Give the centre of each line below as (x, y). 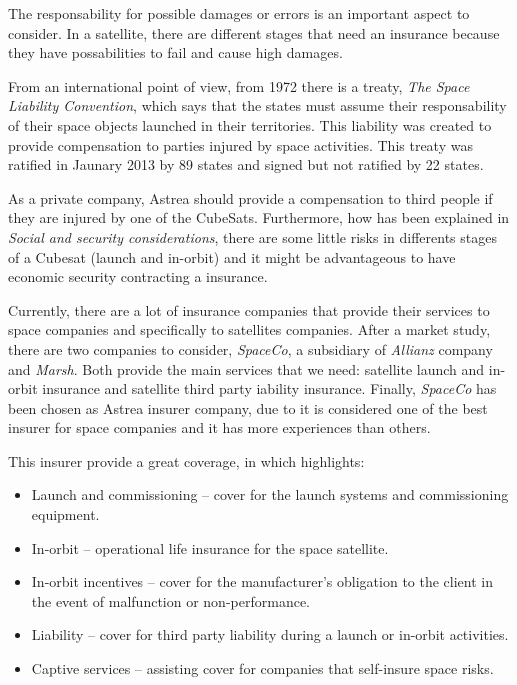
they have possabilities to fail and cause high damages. (175, 52)
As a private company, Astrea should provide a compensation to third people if (250, 197)
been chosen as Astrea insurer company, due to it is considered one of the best (248, 407)
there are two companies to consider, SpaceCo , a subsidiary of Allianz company (250, 348)
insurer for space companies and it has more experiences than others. (219, 427)
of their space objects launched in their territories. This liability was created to (250, 124)
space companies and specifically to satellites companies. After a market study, (249, 329)
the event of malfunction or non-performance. (170, 600)
